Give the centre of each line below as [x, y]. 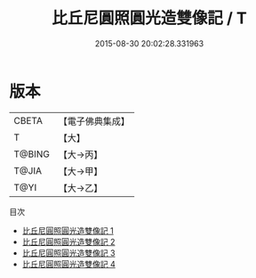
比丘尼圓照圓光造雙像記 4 [68, 264]
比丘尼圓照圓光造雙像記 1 [68, 230]
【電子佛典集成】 [94, 121]
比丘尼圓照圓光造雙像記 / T [149, 18]
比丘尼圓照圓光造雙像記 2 [68, 241]
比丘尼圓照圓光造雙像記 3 [68, 253]
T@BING [32, 154]
